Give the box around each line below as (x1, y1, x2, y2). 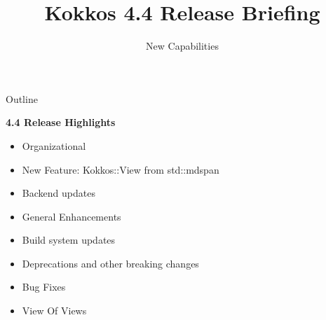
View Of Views (22, 303, 87, 318)
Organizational (22, 138, 86, 153)
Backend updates (22, 186, 95, 200)
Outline (6, 91, 38, 106)
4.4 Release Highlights (6, 115, 116, 130)
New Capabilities (146, 39, 219, 53)
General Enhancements (22, 209, 121, 223)
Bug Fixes (22, 279, 66, 294)
